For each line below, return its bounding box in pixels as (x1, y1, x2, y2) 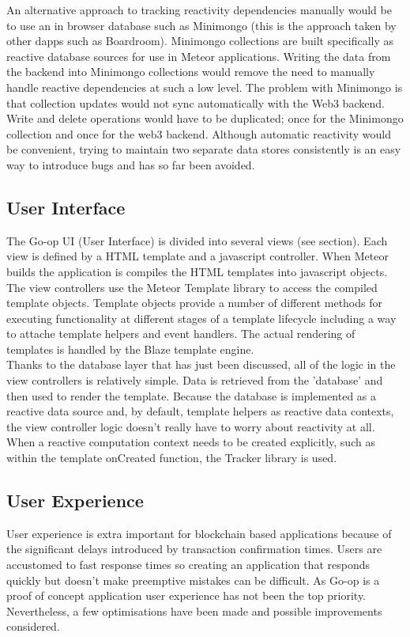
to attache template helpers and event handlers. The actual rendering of (6, 325, 355, 342)
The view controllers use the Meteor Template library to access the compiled (6, 279, 378, 295)
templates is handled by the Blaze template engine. (6, 340, 254, 357)
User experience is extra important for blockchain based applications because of (6, 525, 392, 541)
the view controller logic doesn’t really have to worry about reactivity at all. (6, 418, 375, 434)
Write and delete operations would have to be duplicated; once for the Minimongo (6, 110, 404, 127)
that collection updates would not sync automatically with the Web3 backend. (6, 94, 385, 111)
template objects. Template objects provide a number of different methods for (6, 294, 382, 311)
